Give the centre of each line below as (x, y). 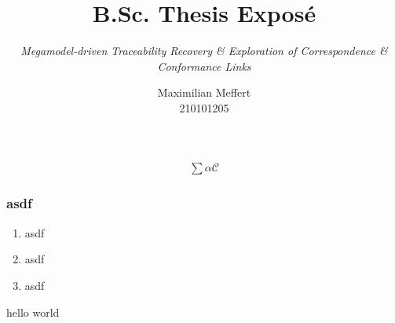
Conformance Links (204, 66)
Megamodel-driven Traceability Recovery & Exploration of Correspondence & (204, 51)
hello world (33, 312)
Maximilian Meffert (204, 92)
